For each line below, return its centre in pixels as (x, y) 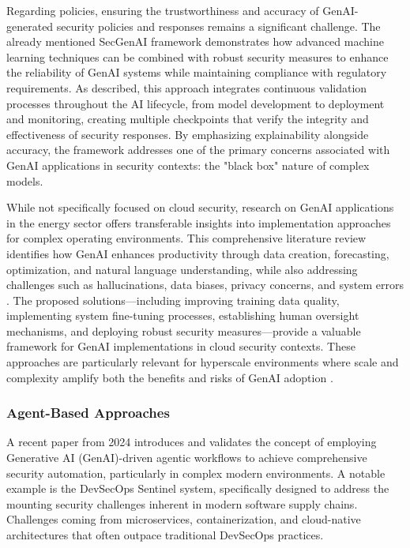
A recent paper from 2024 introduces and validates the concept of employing (192, 442)
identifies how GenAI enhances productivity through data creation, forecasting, (198, 253)
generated (30, 26)
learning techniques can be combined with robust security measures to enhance (197, 56)
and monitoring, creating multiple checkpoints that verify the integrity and (188, 119)
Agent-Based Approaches (88, 413)
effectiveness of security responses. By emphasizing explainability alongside (188, 134)
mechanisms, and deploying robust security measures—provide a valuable (184, 330)
